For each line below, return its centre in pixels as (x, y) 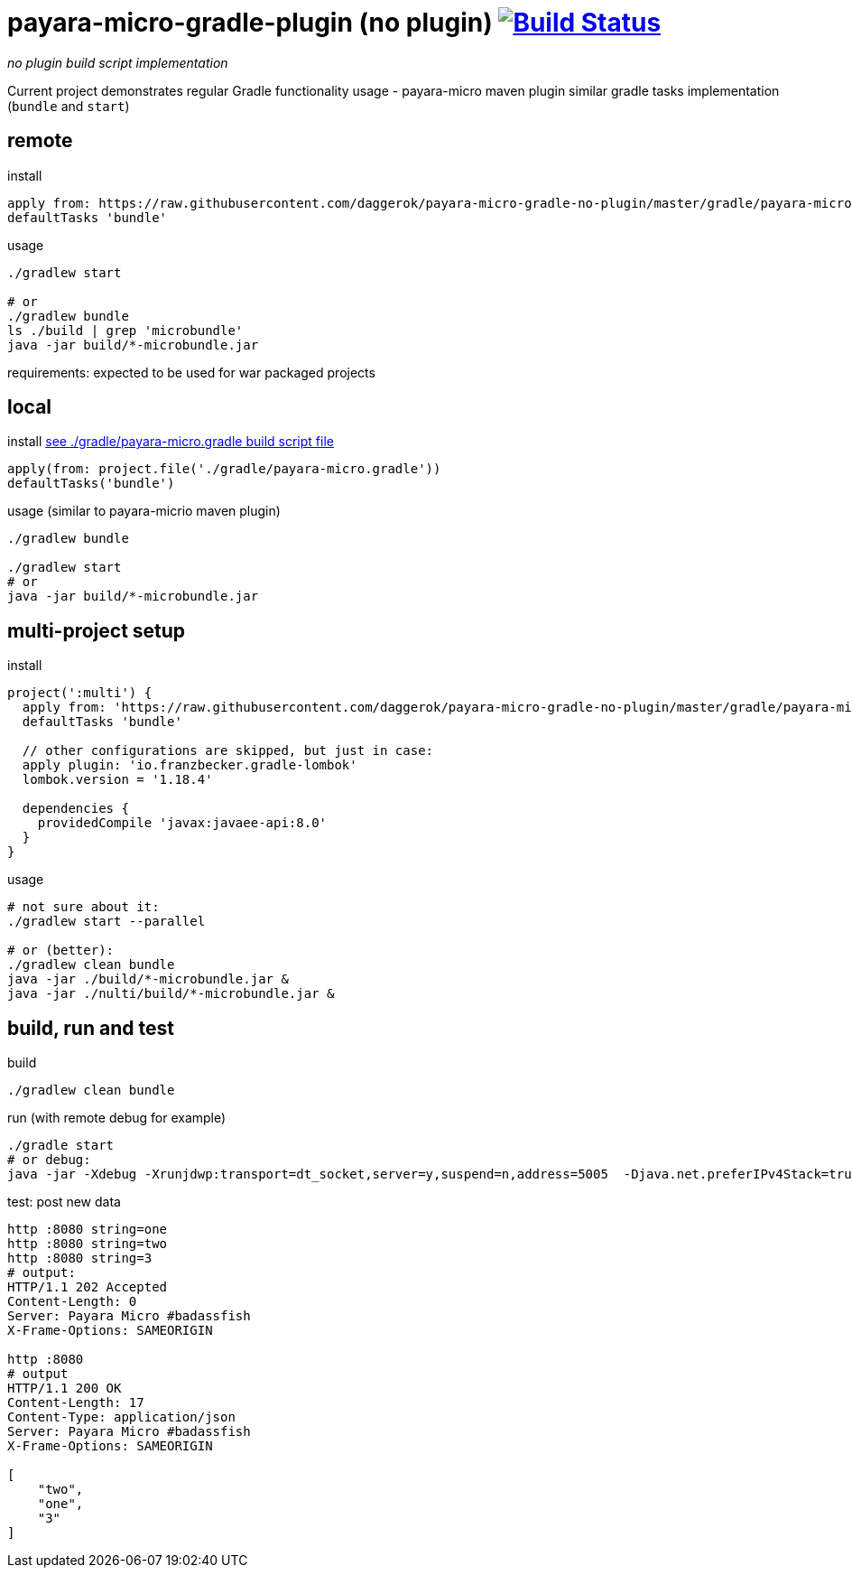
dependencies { (75, 809)
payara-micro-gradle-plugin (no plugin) (250, 23)
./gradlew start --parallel (106, 922)
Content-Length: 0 (72, 1302)
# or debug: (49, 1160)
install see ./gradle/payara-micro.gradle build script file (171, 442)
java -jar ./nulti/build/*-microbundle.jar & (171, 994)
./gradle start (61, 1146)
